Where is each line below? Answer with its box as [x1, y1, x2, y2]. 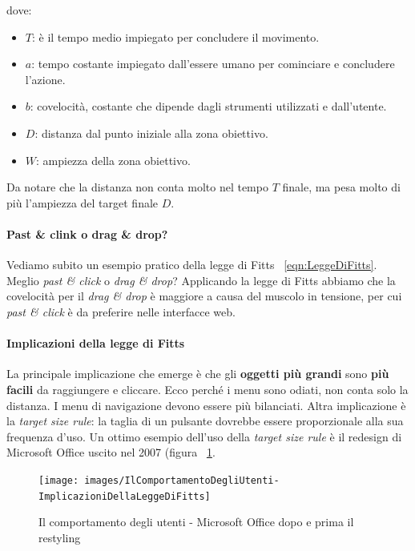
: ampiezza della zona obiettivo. [36, 151, 191, 168]
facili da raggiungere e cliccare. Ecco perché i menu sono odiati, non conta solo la [6, 380, 409, 397]
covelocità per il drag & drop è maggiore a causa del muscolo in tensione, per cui [6, 288, 402, 304]
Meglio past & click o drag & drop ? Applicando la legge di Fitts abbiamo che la [6, 271, 396, 288]
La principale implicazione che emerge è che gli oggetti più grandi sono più [6, 365, 389, 382]
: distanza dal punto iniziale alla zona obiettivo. [34, 124, 268, 141]
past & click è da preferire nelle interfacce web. [6, 303, 236, 320]
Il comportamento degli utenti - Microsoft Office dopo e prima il [38, 513, 354, 530]
